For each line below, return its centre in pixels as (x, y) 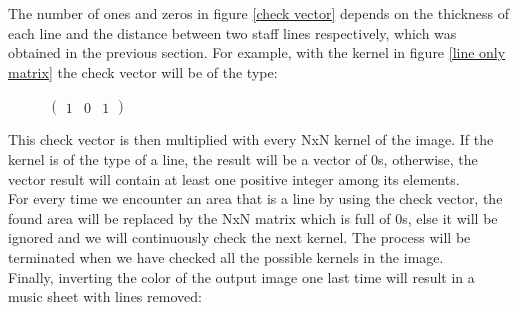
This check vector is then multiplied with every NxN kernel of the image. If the (251, 139)
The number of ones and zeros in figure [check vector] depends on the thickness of (259, 13)
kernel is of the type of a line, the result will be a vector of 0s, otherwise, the (243, 158)
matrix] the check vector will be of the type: (143, 71)
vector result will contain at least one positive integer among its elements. (234, 178)
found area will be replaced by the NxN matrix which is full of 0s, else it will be (253, 217)
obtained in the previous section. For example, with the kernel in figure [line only (257, 52)
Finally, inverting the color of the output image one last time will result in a (241, 276)
